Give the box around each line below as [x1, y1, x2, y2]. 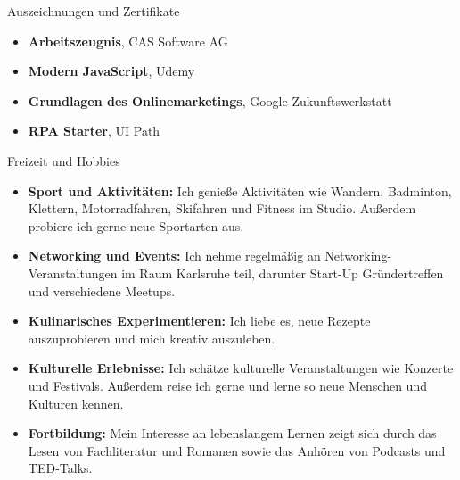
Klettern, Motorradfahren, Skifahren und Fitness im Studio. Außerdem [28, 199, 416, 218]
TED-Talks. [28, 459, 93, 477]
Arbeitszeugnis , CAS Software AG [28, 31, 228, 50]
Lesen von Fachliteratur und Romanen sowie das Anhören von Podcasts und [28, 441, 446, 459]
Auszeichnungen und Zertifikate [7, 2, 180, 20]
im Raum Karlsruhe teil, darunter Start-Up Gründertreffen [121, 263, 444, 282]
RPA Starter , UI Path [28, 121, 160, 140]
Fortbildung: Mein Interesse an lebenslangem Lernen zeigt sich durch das [28, 424, 437, 443]
